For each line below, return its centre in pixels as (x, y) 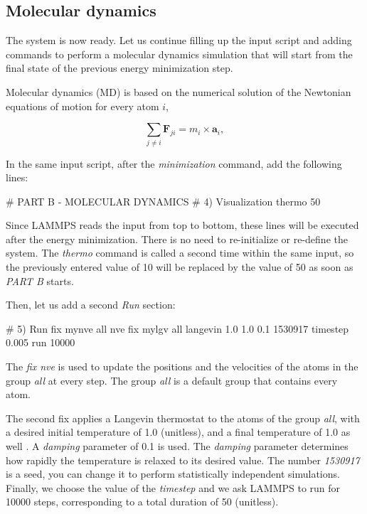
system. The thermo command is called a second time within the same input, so (180, 253)
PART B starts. (40, 280)
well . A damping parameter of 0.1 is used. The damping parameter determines (177, 446)
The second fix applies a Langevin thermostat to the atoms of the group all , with (183, 418)
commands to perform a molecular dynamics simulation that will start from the (179, 54)
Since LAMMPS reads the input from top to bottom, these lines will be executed (182, 225)
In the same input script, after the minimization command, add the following (174, 163)
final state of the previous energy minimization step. (119, 68)
